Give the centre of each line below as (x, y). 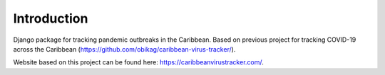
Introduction (51, 18)
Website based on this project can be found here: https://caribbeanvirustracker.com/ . (138, 62)
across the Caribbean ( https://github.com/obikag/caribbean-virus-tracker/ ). (124, 49)
